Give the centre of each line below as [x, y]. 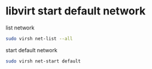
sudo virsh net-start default [43, 61]
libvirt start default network [76, 11]
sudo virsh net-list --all [39, 38]
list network [20, 28]
